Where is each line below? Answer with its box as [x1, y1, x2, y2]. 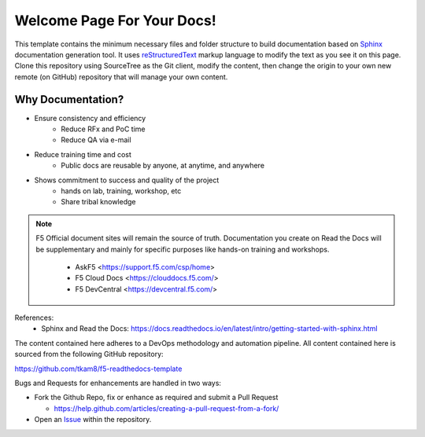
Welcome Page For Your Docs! [14, 12, 216, 29]
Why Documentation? [14, 93, 124, 106]
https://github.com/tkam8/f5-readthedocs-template [14, 364, 183, 373]
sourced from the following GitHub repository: [14, 350, 164, 359]
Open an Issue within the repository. [34, 415, 152, 424]
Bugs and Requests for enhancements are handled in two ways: [14, 378, 222, 388]
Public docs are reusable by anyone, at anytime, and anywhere [61, 161, 265, 171]
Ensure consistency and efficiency [34, 113, 146, 123]
